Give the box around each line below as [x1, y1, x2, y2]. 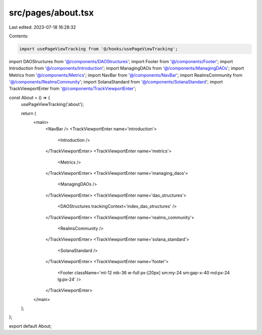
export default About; [9, 323, 52, 329]
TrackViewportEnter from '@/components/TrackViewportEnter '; [9, 85, 136, 92]
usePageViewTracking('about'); [21, 101, 84, 107]
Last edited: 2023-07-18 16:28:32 [9, 24, 76, 30]
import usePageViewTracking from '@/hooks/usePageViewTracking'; [19, 46, 178, 51]
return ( [21, 110, 36, 116]
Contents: [9, 33, 29, 39]
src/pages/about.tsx [9, 7, 94, 18]
